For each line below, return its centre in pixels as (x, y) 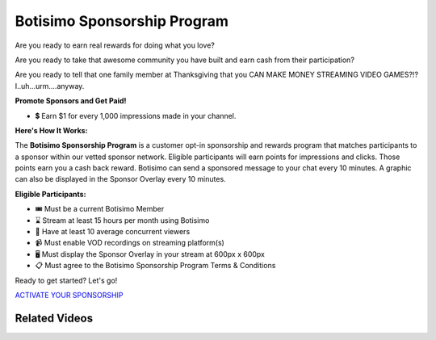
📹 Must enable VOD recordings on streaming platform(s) (130, 243)
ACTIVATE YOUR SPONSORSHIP (69, 295)
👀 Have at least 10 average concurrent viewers (113, 232)
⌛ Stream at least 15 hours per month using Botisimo (122, 220)
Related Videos (54, 318)
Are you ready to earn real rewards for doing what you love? (115, 45)
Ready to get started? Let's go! (66, 280)
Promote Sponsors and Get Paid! (71, 101)
